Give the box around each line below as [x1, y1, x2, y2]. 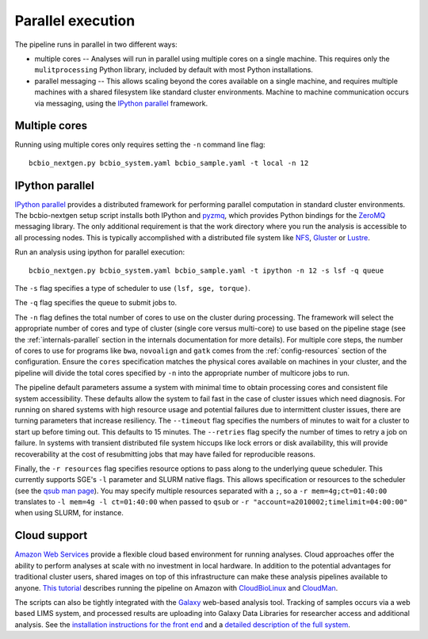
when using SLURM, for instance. [14, 508, 124, 518]
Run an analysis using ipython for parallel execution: [14, 247, 185, 257]
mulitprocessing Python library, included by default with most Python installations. [34, 65, 313, 75]
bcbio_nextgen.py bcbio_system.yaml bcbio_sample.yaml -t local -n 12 [29, 159, 309, 167]
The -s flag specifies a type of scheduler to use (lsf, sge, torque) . [14, 284, 251, 293]
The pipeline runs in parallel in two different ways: [14, 40, 178, 49]
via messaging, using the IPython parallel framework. [34, 98, 208, 108]
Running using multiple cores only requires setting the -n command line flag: [14, 140, 266, 150]
